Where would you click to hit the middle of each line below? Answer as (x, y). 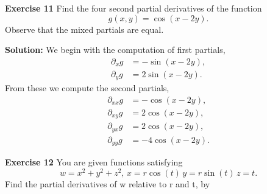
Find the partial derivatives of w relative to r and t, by (108, 184)
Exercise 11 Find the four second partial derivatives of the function (133, 8)
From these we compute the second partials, (87, 88)
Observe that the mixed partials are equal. (84, 29)
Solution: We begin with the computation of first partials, (115, 50)
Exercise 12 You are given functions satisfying (94, 162)
